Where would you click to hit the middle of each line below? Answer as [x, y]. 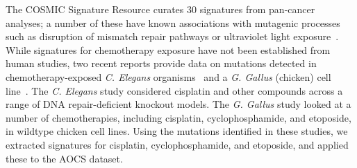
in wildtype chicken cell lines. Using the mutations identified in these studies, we [177, 131]
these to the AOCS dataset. [64, 158]
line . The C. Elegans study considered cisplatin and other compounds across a [174, 90]
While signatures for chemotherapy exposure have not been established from [168, 49]
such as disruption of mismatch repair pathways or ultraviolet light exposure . [172, 36]
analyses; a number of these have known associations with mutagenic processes [173, 22]
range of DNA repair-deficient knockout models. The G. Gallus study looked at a [178, 104]
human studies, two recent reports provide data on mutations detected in [161, 63]
